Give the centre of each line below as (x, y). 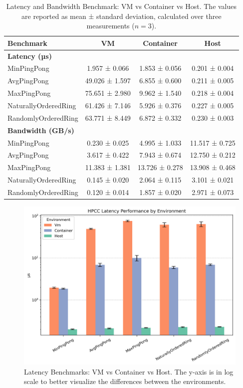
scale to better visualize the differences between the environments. (125, 381)
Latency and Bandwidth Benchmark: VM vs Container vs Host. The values (121, 6)
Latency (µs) (30, 56)
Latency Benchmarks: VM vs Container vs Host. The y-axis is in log (129, 371)
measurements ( (111, 26)
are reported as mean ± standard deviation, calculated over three (121, 16)
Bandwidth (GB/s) (41, 130)
